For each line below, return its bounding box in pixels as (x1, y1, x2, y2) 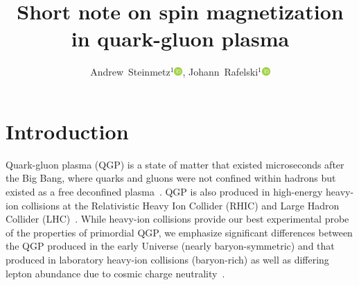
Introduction (6, 116, 129, 145)
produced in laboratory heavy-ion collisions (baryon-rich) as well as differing (6, 252, 329, 266)
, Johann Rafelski (182, 64, 259, 79)
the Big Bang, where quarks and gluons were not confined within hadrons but (6, 171, 336, 185)
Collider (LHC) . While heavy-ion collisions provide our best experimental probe (6, 211, 349, 226)
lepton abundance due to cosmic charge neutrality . (6, 266, 225, 280)
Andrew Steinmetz (90, 64, 170, 79)
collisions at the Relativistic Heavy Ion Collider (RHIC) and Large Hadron (21, 198, 340, 212)
